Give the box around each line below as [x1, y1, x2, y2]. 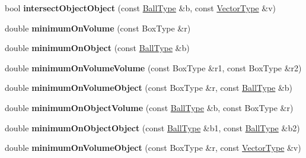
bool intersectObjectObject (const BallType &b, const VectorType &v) [5, 2, 276, 14]
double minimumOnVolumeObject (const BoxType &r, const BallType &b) [5, 81, 293, 94]
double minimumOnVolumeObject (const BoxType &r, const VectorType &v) [5, 141, 301, 154]
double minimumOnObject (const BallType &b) [5, 42, 190, 54]
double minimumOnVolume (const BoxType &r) [5, 21, 191, 34]
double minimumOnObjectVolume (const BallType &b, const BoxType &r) [5, 101, 294, 113]
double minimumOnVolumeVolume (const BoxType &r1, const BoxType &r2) [5, 61, 302, 74]
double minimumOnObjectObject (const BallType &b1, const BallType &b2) [5, 121, 300, 134]
